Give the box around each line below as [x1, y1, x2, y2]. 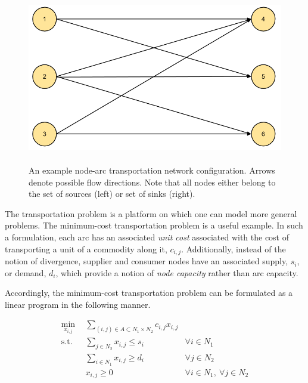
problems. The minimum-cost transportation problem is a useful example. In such [5, 219, 303, 231]
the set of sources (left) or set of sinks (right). [29, 187, 195, 200]
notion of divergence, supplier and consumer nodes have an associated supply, [5, 255, 288, 267]
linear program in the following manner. [5, 298, 151, 310]
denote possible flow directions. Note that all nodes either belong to [29, 175, 276, 188]
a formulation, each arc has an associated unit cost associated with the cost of [5, 231, 290, 243]
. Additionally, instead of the [181, 242, 286, 255]
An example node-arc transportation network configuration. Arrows [29, 164, 275, 177]
